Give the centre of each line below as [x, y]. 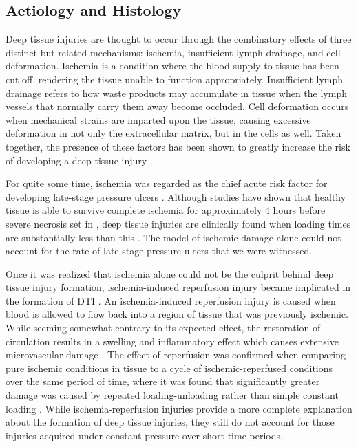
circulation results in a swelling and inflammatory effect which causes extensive [172, 341]
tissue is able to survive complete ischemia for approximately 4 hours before [166, 210]
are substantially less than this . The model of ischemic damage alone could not [173, 237]
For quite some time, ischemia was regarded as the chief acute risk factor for [167, 183]
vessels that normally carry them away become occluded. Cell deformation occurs [177, 106]
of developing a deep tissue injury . [79, 160]
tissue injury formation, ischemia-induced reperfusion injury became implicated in [178, 287]
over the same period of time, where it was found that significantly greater [163, 381]
